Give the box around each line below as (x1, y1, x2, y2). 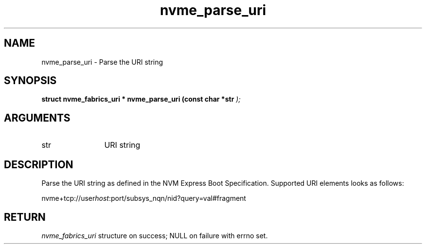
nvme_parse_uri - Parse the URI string (41, 57, 163, 66)
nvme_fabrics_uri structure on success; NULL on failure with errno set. (41, 231, 268, 240)
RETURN (4, 211, 46, 223)
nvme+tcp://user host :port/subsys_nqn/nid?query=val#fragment (41, 194, 246, 203)
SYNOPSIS (4, 74, 57, 87)
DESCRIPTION (4, 158, 73, 171)
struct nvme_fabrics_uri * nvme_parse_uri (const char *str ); (41, 95, 241, 104)
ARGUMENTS (4, 111, 71, 124)
